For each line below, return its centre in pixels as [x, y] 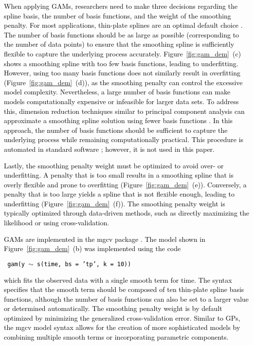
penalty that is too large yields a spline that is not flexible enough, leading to [119, 194]
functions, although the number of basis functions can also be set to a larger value [126, 299]
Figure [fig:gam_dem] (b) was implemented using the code [92, 248]
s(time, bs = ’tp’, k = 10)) [84, 264]
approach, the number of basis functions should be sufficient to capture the [116, 130]
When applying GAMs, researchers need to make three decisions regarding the [121, 6]
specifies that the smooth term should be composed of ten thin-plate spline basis [124, 289]
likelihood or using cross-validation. [57, 223]
